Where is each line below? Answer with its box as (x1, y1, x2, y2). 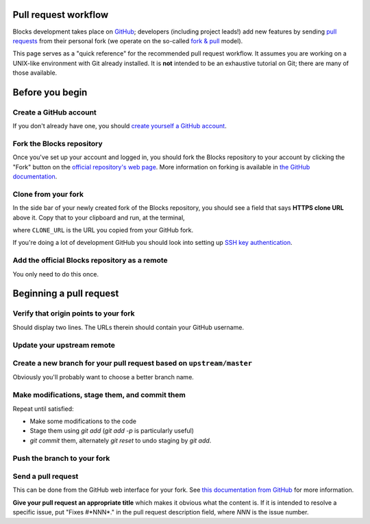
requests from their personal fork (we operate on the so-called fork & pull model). (12, 36, 243, 45)
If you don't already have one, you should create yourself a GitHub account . (12, 122, 227, 130)
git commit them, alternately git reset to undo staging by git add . (29, 436, 212, 444)
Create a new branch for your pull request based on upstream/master (12, 359, 253, 368)
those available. (12, 69, 58, 77)
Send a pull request (12, 472, 79, 481)
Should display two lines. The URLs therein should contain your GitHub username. (12, 323, 245, 331)
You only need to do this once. (12, 270, 99, 278)
